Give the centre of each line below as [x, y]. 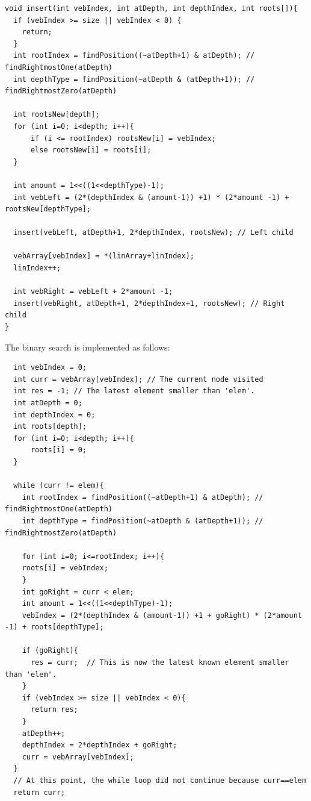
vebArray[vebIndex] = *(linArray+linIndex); [104, 256]
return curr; [39, 792]
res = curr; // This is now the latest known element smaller [160, 663]
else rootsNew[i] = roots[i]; [91, 150]
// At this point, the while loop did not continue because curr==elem [160, 781]
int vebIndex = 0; [50, 368]
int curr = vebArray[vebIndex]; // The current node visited [138, 379]
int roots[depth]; [50, 427]
